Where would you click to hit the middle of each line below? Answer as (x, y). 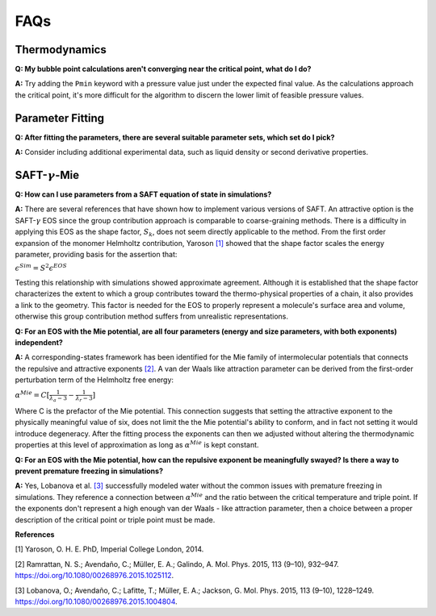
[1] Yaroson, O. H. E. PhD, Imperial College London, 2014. (109, 549)
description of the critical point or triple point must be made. (115, 519)
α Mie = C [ (32, 395)
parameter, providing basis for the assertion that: (96, 254)
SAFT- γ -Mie (47, 175)
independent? (39, 342)
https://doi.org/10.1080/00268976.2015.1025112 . (94, 576)
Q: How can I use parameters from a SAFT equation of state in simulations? (143, 194)
